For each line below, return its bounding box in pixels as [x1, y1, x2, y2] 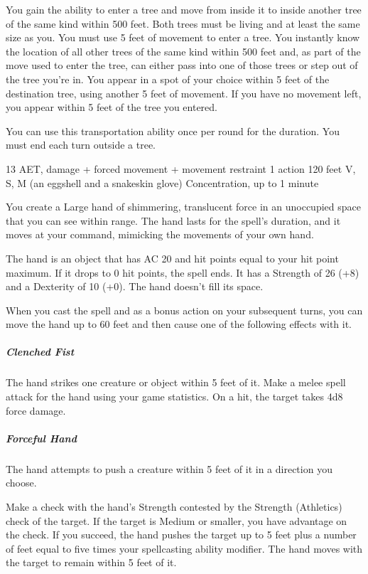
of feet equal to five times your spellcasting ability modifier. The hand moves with [6, 541, 363, 556]
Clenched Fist [6, 344, 75, 359]
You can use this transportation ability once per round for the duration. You [6, 123, 340, 138]
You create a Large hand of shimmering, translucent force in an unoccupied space [6, 199, 361, 214]
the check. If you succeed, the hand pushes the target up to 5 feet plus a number [6, 527, 357, 542]
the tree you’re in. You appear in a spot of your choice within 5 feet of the [6, 71, 330, 86]
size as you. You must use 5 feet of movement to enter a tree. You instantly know [6, 30, 360, 45]
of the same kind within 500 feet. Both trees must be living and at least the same [6, 16, 360, 31]
